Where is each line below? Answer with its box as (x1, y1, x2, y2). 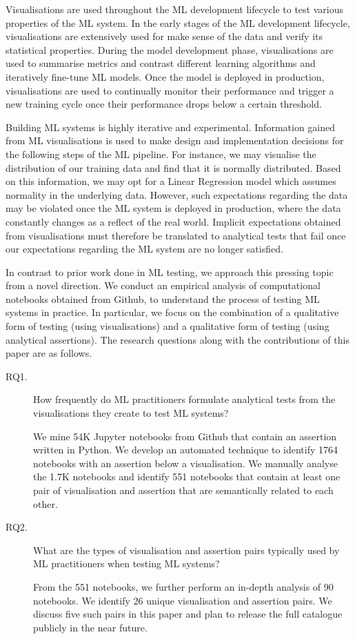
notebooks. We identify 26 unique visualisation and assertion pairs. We (33, 593, 332, 607)
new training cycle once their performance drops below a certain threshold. (6, 97, 322, 111)
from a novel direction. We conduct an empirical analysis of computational (6, 278, 321, 293)
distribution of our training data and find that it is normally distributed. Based (6, 160, 341, 175)
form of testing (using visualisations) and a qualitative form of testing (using (6, 319, 329, 333)
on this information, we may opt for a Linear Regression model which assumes (6, 174, 336, 188)
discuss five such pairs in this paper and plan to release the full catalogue (33, 607, 343, 621)
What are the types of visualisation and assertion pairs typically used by (33, 542, 340, 557)
